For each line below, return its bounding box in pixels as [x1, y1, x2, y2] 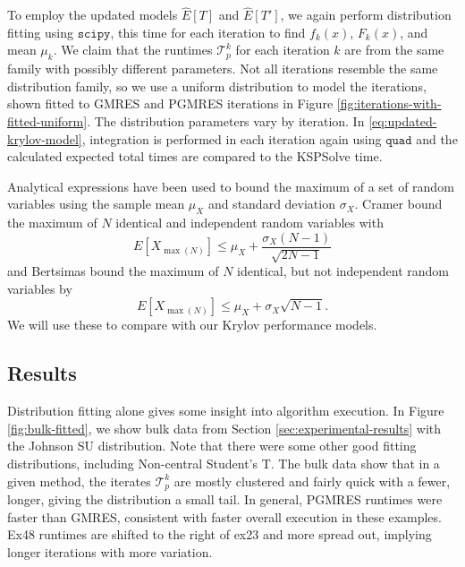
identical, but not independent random [237, 262, 449, 280]
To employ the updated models [7, 5, 178, 24]
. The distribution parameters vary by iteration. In [87, 111, 365, 130]
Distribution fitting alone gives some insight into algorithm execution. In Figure [7, 401, 444, 420]
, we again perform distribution [280, 5, 452, 24]
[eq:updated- [368, 111, 437, 130]
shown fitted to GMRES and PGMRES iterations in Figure [7, 94, 334, 113]
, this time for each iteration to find [110, 22, 306, 41]
